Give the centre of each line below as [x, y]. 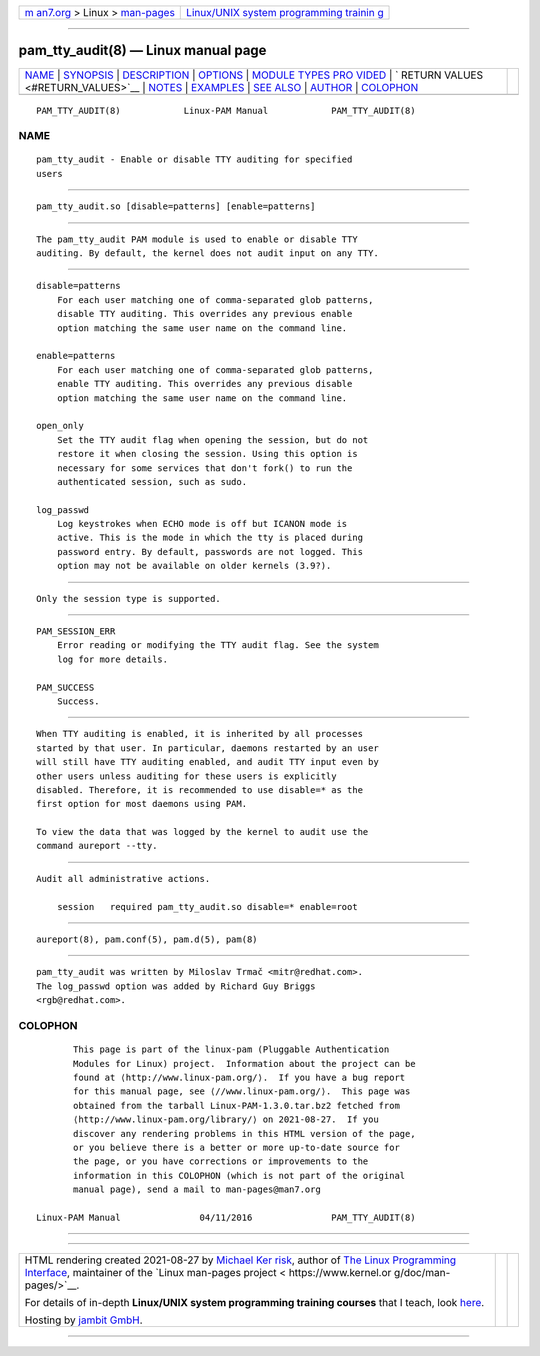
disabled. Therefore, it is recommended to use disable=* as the [200, 789]
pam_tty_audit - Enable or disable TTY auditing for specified [194, 159]
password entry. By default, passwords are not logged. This [210, 551]
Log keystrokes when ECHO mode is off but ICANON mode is [202, 524]
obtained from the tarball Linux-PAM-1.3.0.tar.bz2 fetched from [236, 1105]
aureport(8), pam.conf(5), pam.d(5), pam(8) [147, 939]
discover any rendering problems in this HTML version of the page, [244, 1133]
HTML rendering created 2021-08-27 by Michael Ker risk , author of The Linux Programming [240, 1260]
